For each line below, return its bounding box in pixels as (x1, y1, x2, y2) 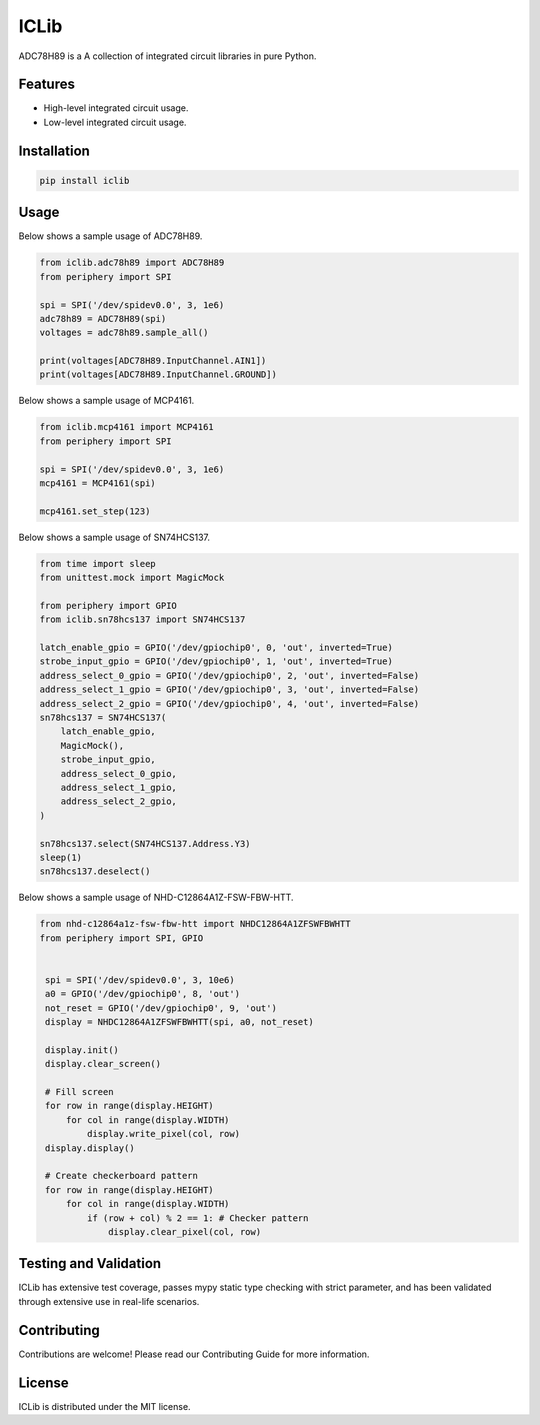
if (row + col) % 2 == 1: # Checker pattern (86, 1212, 309, 1224)
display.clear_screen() (45, 1058, 162, 1070)
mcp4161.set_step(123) (39, 505, 151, 517)
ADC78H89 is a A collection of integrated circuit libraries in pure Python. (18, 50, 317, 62)
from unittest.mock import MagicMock (39, 572, 225, 584)
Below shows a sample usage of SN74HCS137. (18, 531, 210, 543)
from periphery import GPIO (39, 600, 177, 611)
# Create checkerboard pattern (45, 1170, 199, 1182)
